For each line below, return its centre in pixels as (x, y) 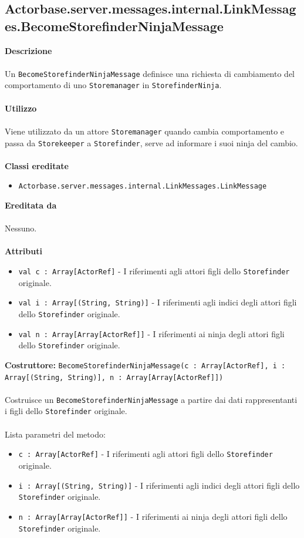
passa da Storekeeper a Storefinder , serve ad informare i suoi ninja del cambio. (151, 142)
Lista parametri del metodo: (55, 434)
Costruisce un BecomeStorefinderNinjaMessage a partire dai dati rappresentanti (151, 399)
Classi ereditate (37, 165)
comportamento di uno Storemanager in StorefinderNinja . (113, 85)
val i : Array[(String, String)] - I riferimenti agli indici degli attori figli (158, 302)
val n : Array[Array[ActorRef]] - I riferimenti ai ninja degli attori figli (151, 333)
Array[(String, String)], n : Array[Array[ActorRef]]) (114, 377)
